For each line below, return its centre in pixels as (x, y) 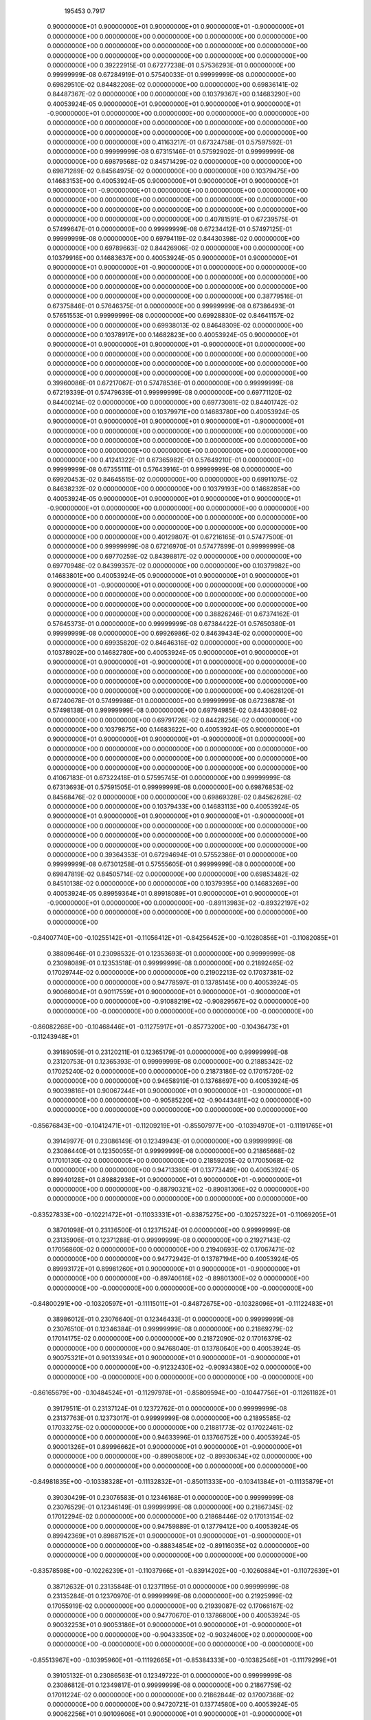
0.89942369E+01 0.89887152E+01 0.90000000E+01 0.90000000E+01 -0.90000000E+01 (174, 1536)
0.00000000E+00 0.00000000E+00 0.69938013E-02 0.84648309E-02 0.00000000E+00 (175, 325)
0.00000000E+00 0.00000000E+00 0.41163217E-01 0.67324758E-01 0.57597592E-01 (170, 142)
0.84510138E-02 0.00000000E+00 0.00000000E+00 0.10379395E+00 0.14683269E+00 (173, 883)
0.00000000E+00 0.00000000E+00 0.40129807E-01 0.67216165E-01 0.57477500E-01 (170, 537)
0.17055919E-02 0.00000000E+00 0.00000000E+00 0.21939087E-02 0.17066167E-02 (170, 1606)
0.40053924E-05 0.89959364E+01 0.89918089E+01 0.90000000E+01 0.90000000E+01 (173, 893)
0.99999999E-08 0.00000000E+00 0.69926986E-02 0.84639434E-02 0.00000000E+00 (175, 633)
